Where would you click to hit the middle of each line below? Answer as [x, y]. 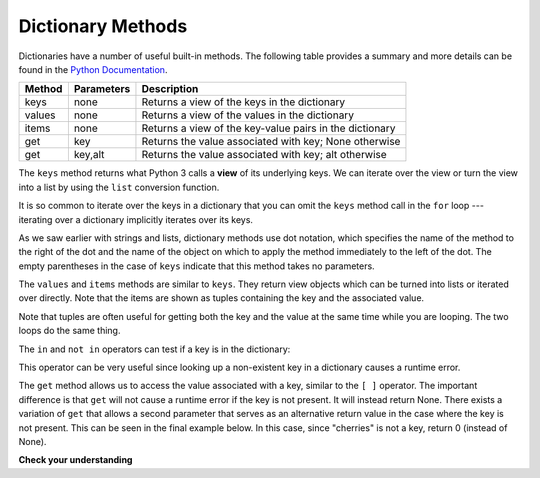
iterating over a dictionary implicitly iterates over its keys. [136, 219]
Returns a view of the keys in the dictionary [243, 102]
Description [170, 89]
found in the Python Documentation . [93, 69]
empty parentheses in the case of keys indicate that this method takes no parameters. [196, 266]
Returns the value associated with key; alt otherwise [264, 155]
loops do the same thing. [69, 331]
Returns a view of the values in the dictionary [248, 115]
